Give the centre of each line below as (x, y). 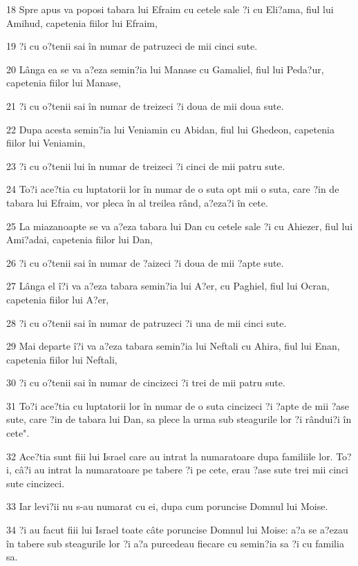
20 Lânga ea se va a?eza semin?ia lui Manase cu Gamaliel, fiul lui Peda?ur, (165, 69)
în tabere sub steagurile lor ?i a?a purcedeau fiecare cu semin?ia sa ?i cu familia (175, 543)
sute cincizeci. (36, 483)
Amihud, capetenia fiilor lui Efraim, (82, 22)
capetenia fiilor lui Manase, (64, 83)
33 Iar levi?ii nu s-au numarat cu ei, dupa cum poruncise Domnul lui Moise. (167, 506)
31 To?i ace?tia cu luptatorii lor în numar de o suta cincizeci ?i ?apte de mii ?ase (178, 405)
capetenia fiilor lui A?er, (58, 299)
